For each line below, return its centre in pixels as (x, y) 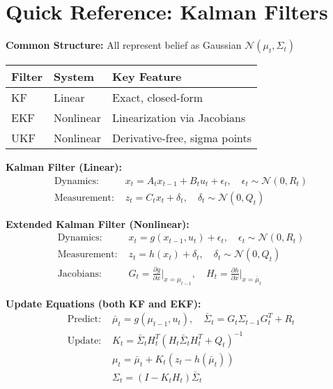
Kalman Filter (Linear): (64, 167)
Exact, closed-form (158, 98)
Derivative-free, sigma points (182, 138)
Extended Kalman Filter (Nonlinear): (98, 223)
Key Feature (147, 77)
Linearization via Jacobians (179, 118)
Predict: (84, 320)
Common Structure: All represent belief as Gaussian (124, 45)
